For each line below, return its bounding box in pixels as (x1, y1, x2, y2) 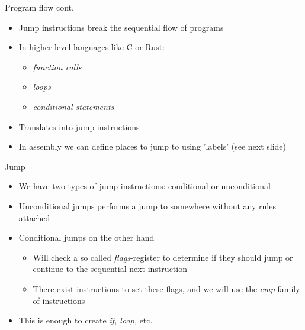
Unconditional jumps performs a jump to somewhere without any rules (18, 199, 276, 212)
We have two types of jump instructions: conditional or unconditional (18, 180, 271, 192)
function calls (33, 60, 82, 73)
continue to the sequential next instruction (33, 263, 187, 275)
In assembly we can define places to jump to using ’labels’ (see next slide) (18, 140, 287, 153)
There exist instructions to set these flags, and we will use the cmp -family (33, 282, 300, 295)
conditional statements (33, 100, 114, 112)
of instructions (33, 294, 85, 306)
